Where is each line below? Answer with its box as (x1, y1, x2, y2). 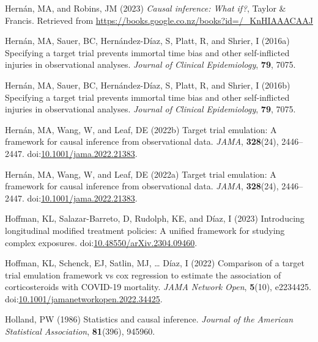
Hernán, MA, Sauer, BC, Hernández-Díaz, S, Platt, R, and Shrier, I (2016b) (5, 78, 290, 91)
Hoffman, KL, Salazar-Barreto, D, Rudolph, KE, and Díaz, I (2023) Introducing (5, 212, 305, 225)
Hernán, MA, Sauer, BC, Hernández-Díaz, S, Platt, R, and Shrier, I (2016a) (5, 34, 290, 47)
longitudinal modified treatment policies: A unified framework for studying (5, 224, 285, 236)
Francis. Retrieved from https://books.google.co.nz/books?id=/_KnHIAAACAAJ (5, 13, 313, 26)
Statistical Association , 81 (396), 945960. (5, 325, 155, 338)
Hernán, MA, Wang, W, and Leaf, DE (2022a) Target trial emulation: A (5, 167, 276, 180)
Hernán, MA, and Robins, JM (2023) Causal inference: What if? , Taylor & (5, 2, 286, 14)
